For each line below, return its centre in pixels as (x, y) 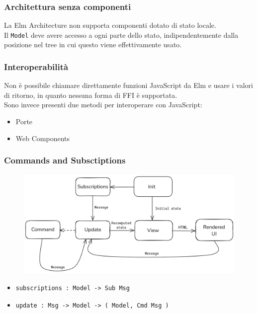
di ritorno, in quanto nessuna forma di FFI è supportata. (91, 95)
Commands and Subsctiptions (65, 160)
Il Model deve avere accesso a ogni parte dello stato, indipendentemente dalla (121, 35)
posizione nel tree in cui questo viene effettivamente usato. (93, 44)
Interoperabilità (36, 66)
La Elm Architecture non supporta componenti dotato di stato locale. (110, 25)
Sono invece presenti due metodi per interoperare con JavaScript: (103, 105)
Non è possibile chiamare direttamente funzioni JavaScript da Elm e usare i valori (128, 85)
